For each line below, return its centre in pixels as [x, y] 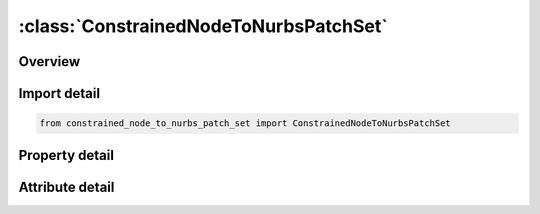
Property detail [66, 155]
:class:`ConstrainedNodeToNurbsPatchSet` [203, 26]
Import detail [59, 93]
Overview [49, 61]
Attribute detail [66, 186]
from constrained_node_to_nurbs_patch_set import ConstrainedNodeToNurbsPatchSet [245, 123]
